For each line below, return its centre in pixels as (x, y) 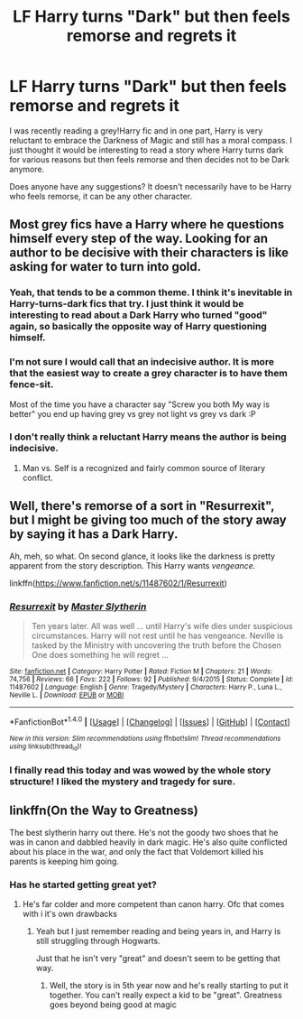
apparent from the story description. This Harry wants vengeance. (133, 565)
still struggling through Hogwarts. (98, 940)
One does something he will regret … (100, 654)
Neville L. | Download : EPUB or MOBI (67, 695)
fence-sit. (32, 384)
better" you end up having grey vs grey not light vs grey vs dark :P (133, 413)
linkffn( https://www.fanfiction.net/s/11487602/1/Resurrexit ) (119, 583)
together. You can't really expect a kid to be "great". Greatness (165, 995)
